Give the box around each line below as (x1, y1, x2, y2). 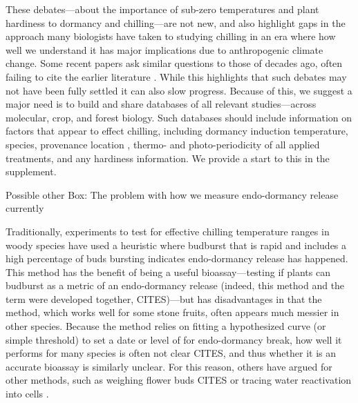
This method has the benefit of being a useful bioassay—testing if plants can (6, 264, 330, 279)
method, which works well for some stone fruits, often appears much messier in (6, 305, 339, 320)
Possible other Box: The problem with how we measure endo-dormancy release (6, 187, 339, 201)
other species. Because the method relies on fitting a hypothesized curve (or (6, 319, 326, 333)
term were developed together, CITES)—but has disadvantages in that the (6, 291, 322, 306)
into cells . (6, 386, 49, 401)
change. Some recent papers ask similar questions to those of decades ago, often (6, 56, 343, 70)
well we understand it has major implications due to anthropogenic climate (6, 42, 323, 57)
